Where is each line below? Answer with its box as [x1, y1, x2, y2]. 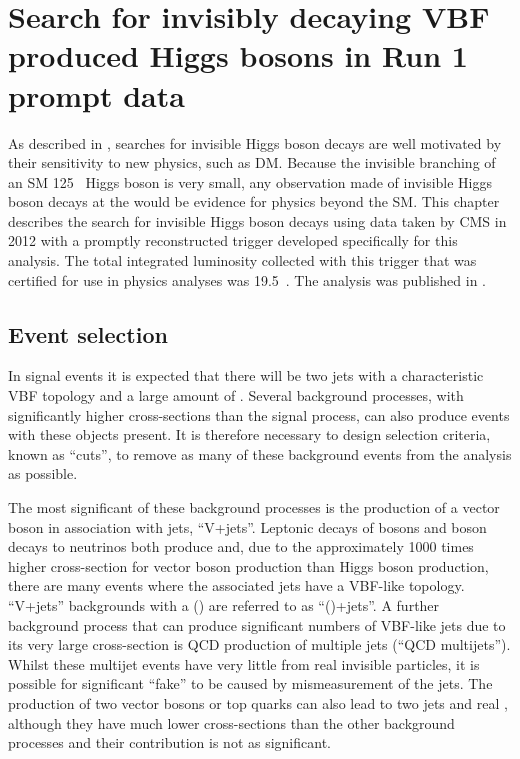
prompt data [8, 74, 185, 115]
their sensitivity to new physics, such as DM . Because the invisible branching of [8, 152, 496, 173]
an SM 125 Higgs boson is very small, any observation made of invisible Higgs [8, 171, 492, 192]
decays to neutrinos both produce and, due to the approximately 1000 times [8, 536, 474, 557]
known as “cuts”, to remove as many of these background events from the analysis [8, 443, 512, 464]
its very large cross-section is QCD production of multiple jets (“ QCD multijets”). [8, 634, 511, 655]
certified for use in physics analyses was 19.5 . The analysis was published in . [8, 269, 486, 290]
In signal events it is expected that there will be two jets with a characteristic [8, 365, 484, 386]
